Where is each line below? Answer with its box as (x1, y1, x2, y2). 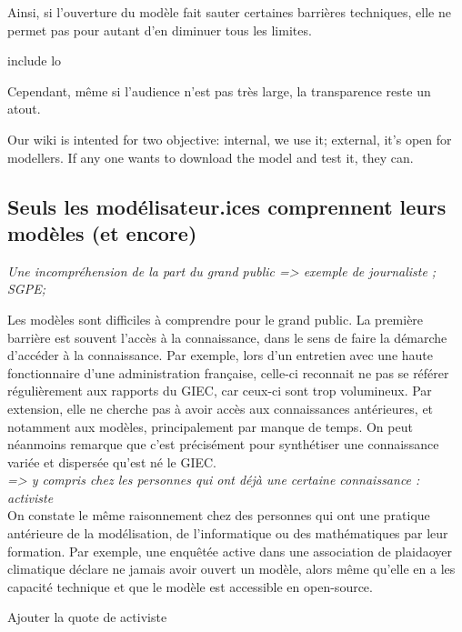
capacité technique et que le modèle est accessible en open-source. (7, 577, 373, 596)
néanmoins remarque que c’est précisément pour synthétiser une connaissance (7, 435, 439, 454)
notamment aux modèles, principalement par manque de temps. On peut (7, 416, 413, 436)
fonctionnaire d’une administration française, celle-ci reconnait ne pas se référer (7, 363, 449, 382)
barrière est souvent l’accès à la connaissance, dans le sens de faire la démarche (7, 327, 447, 346)
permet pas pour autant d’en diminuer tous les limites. (7, 20, 312, 39)
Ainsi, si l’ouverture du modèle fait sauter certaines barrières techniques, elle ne (7, 3, 451, 21)
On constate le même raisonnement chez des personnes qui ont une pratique (7, 506, 430, 525)
